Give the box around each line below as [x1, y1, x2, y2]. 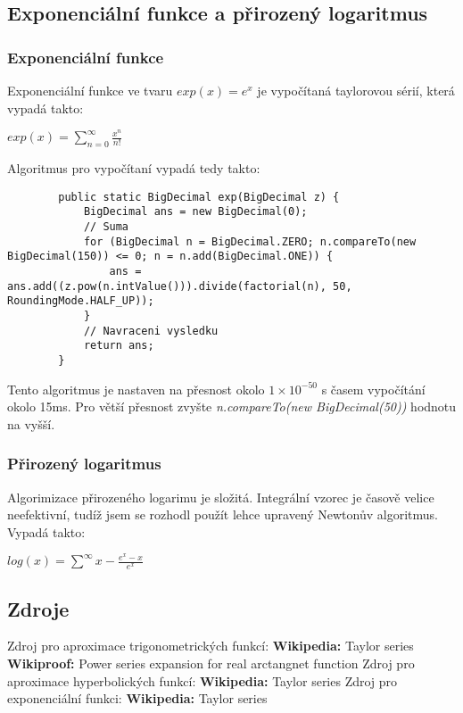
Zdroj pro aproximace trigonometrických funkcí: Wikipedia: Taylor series [7, 636, 414, 655]
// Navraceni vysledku [83, 324, 219, 337]
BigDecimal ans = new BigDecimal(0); [83, 205, 308, 219]
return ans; [83, 339, 154, 352]
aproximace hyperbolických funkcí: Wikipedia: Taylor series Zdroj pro [7, 671, 398, 690]
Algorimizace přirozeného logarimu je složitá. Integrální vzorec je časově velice [7, 487, 434, 506]
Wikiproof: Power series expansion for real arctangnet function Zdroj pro [7, 653, 415, 672]
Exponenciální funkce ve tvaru [7, 81, 173, 99]
